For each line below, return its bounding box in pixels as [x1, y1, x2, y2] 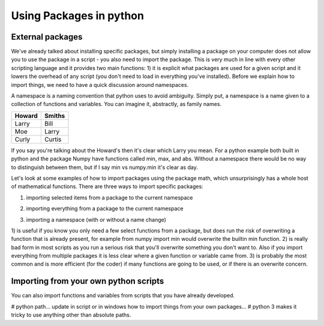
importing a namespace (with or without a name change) [26, 216, 166, 223]
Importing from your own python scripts [11, 276, 164, 286]
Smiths [44, 111, 65, 120]
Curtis [44, 135, 62, 143]
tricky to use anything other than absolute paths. [11, 312, 131, 319]
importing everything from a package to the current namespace [26, 205, 184, 212]
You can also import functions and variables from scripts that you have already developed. [11, 292, 235, 299]
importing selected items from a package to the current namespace [26, 194, 193, 201]
